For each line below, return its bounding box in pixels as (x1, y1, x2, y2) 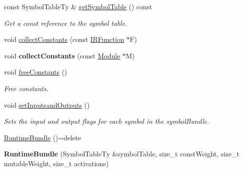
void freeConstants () (4, 67, 67, 77)
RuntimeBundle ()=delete (4, 132, 81, 142)
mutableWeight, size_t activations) (4, 158, 109, 168)
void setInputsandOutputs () (4, 99, 90, 110)
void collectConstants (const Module (4, 50, 121, 60)
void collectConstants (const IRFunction (4, 34, 124, 44)
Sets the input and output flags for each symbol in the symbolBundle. (4, 116, 209, 126)
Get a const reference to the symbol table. (4, 18, 127, 28)
